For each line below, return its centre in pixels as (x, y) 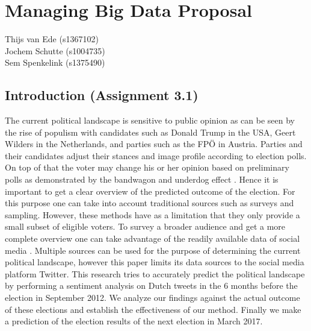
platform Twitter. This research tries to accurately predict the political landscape (155, 273)
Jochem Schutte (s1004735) (55, 50)
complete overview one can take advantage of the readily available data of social (152, 238)
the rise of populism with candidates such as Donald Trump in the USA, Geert (150, 132)
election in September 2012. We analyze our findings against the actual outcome (152, 298)
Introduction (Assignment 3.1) (102, 95)
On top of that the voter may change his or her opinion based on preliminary (147, 167)
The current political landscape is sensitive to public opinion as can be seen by (150, 120)
